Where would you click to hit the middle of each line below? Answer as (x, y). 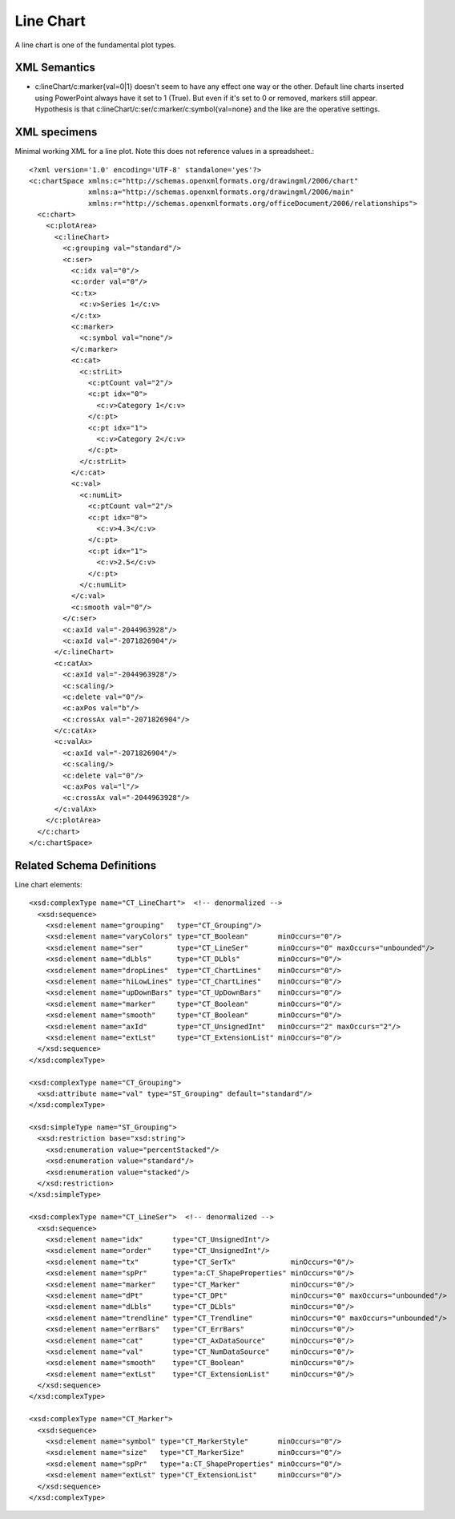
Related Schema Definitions (85, 865)
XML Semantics (55, 68)
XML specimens (56, 132)
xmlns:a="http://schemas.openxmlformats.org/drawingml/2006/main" (221, 192)
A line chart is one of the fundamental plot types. (95, 45)
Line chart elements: (49, 884)
